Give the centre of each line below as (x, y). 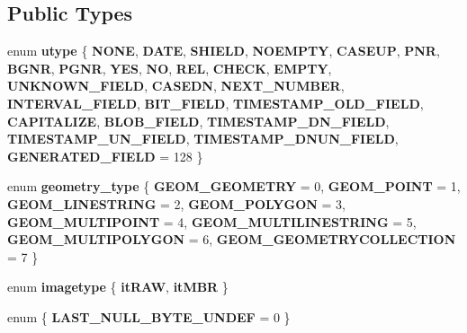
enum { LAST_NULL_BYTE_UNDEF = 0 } (149, 316)
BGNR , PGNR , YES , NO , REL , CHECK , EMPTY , (170, 68)
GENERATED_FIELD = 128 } (105, 156)
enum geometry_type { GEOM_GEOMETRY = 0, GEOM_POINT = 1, (234, 186)
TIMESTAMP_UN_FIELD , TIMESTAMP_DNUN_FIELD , (203, 139)
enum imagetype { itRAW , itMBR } (118, 287)
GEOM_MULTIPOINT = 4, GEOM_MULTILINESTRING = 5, (212, 221)
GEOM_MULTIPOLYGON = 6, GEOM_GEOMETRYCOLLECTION (232, 239)
